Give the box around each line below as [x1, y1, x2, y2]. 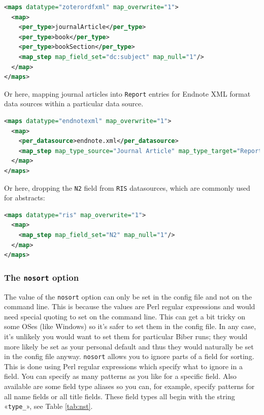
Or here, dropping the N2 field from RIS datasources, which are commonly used [4, 182, 250, 193]
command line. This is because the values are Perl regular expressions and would [4, 301, 255, 312]
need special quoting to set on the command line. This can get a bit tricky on [4, 311, 246, 321]
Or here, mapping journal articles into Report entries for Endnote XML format [4, 88, 251, 99]
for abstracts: [4, 192, 45, 203]
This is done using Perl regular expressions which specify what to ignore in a [4, 361, 243, 371]
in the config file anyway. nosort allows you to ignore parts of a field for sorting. [4, 351, 254, 362]
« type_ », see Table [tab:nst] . [4, 401, 93, 411]
